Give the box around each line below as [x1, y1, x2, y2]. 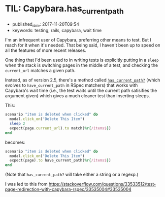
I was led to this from [5, 181, 48, 187]
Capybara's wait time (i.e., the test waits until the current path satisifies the [5, 87, 157, 94]
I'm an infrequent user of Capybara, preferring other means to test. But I [5, 37, 152, 43]
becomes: [5, 139, 26, 145]
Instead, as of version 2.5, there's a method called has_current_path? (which [5, 77, 161, 83]
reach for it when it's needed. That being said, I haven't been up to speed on [5, 42, 161, 48]
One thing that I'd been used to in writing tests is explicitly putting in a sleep [5, 57, 159, 63]
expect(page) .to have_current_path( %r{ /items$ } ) [9, 158, 111, 163]
